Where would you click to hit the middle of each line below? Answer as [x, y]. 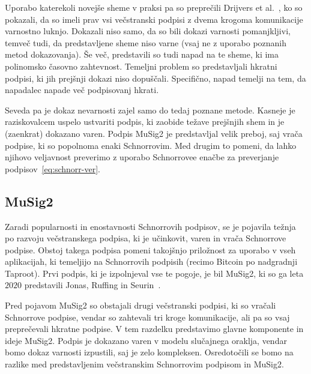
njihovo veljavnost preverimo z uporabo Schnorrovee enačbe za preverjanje [142, 157]
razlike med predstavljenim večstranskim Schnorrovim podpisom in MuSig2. [144, 364]
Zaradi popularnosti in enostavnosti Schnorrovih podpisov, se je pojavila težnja [150, 226]
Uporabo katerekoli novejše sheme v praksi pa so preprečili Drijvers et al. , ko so [154, 7]
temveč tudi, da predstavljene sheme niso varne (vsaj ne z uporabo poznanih [146, 42]
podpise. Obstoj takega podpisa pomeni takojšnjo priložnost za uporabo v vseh [150, 249]
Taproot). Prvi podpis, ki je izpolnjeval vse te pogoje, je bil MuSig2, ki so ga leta [154, 273]
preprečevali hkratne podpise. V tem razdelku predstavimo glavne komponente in [154, 329]
